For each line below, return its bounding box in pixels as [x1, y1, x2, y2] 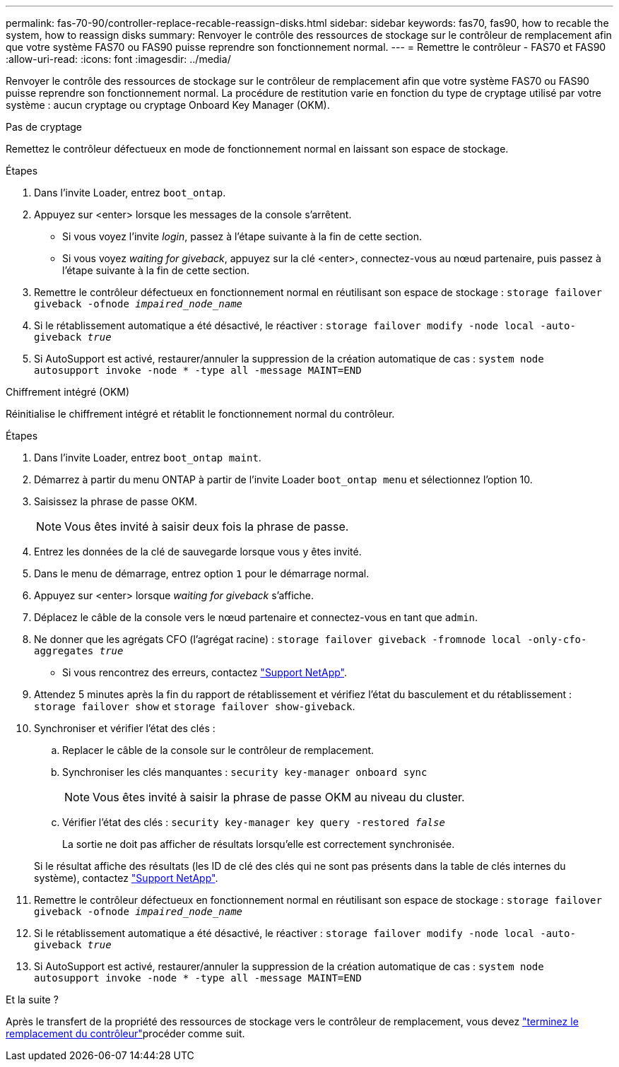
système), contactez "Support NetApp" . [34, 872, 218, 884]
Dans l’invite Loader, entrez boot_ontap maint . [34, 452, 261, 464]
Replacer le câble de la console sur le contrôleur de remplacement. [62, 744, 375, 756]
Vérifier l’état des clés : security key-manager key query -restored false [62, 816, 445, 828]
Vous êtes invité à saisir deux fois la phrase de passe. [64, 519, 349, 533]
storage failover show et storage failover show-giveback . [34, 700, 355, 712]
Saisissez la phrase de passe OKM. [34, 495, 197, 507]
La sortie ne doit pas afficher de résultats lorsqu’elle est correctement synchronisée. [62, 838, 455, 850]
